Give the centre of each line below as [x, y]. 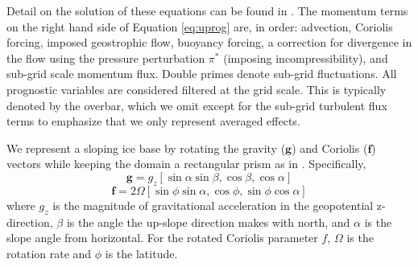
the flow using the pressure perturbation [106, 58]
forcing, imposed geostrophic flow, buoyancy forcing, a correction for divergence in [209, 42]
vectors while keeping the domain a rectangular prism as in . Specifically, [186, 164]
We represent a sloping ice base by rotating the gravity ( [146, 148]
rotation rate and [49, 253]
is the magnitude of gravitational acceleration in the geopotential [213, 205]
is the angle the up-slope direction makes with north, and [208, 222]
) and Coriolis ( [330, 148]
